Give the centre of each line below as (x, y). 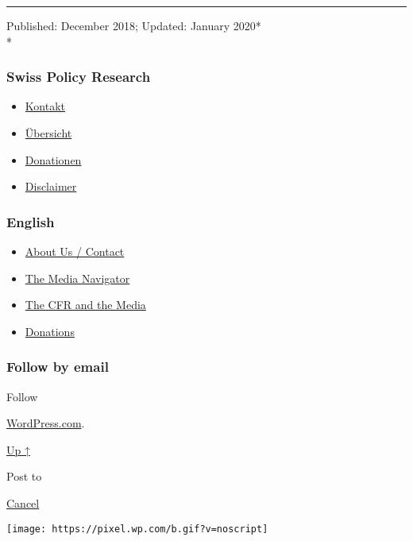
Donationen (53, 159)
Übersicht (48, 133)
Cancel (23, 502)
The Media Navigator (77, 278)
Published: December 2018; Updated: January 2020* (134, 25)
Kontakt (45, 106)
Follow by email (58, 367)
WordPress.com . (46, 423)
